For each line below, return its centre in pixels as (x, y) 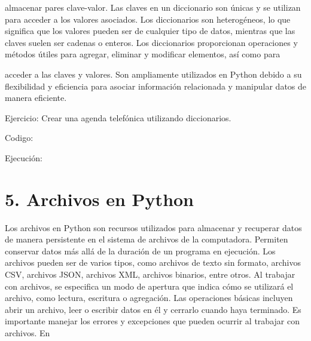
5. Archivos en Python (100, 199)
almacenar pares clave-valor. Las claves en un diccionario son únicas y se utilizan (153, 7)
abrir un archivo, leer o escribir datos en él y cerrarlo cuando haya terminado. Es (153, 309)
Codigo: (19, 138)
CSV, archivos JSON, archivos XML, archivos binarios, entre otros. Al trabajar (150, 274)
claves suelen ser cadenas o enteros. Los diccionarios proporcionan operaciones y (151, 42)
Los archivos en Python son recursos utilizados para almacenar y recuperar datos (153, 227)
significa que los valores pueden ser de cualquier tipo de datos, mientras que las (150, 31)
